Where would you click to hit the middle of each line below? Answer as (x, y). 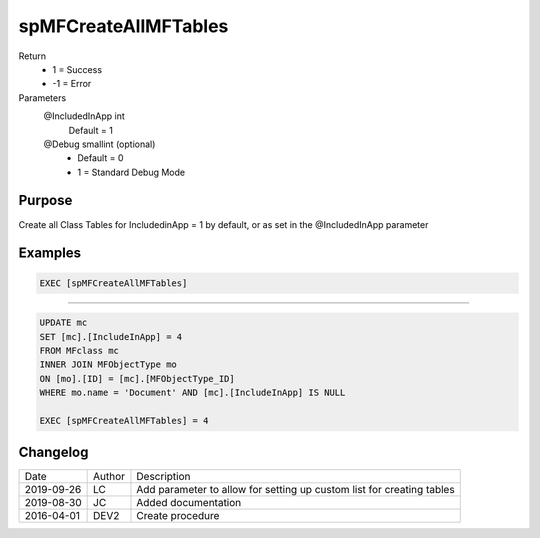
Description (163, 477)
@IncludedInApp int (84, 116)
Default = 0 (100, 158)
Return (32, 56)
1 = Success (77, 69)
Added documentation (189, 503)
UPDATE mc (63, 323)
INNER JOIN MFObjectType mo (108, 364)
